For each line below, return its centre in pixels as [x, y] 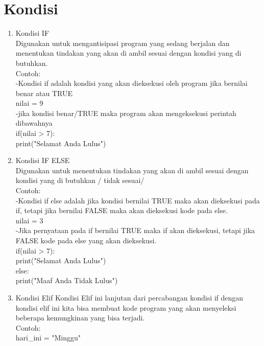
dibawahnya [34, 123]
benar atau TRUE [44, 93]
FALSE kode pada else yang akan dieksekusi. [86, 240]
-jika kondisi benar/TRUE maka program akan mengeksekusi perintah [126, 113]
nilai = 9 [29, 103]
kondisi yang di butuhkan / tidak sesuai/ [80, 180]
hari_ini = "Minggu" [48, 338]
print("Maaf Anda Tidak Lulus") [67, 280]
